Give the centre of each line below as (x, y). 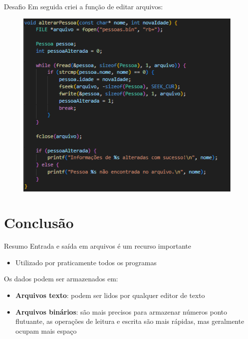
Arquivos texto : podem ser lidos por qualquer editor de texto (110, 295)
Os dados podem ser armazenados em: (61, 279)
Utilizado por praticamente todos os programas (86, 262)
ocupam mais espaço (46, 330)
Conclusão (39, 222)
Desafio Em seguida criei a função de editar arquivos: (83, 6)
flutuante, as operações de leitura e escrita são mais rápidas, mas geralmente (130, 321)
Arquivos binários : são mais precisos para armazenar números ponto (121, 311)
